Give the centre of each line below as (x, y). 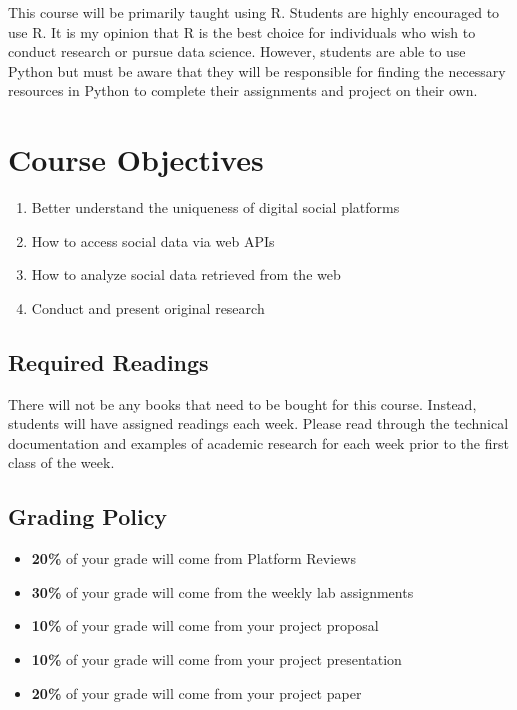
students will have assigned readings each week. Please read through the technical (258, 423)
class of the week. (61, 462)
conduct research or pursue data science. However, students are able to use (237, 51)
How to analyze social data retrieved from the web (186, 274)
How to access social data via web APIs (153, 240)
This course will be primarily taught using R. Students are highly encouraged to (254, 12)
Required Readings (108, 361)
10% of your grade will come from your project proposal (205, 625)
